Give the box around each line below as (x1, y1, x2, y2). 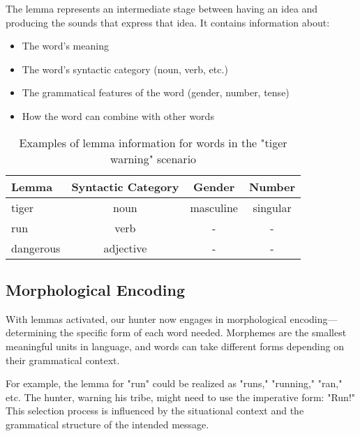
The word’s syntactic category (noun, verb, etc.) (22, 61, 228, 76)
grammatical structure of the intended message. (6, 416, 209, 431)
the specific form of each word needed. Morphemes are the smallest (59, 325, 347, 340)
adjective (103, 239, 147, 256)
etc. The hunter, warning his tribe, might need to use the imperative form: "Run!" (6, 389, 356, 404)
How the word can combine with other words (22, 108, 214, 123)
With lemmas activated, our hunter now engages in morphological (6, 311, 287, 326)
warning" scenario (110, 150, 197, 167)
